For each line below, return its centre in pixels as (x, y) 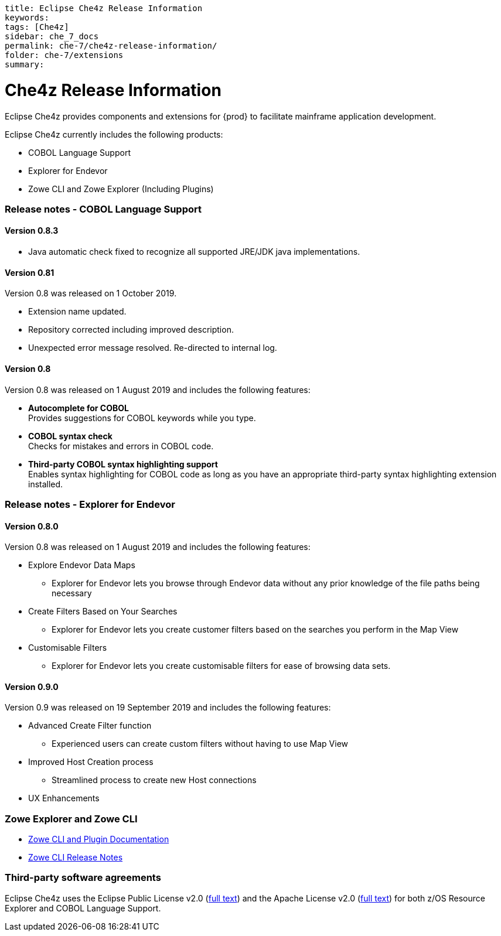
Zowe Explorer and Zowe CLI (71, 819)
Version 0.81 (30, 272)
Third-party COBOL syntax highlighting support (123, 464)
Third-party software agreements (83, 878)
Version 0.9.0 (32, 686)
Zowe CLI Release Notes (76, 858)
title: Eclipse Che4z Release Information (104, 8)
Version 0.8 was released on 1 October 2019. (91, 293)
